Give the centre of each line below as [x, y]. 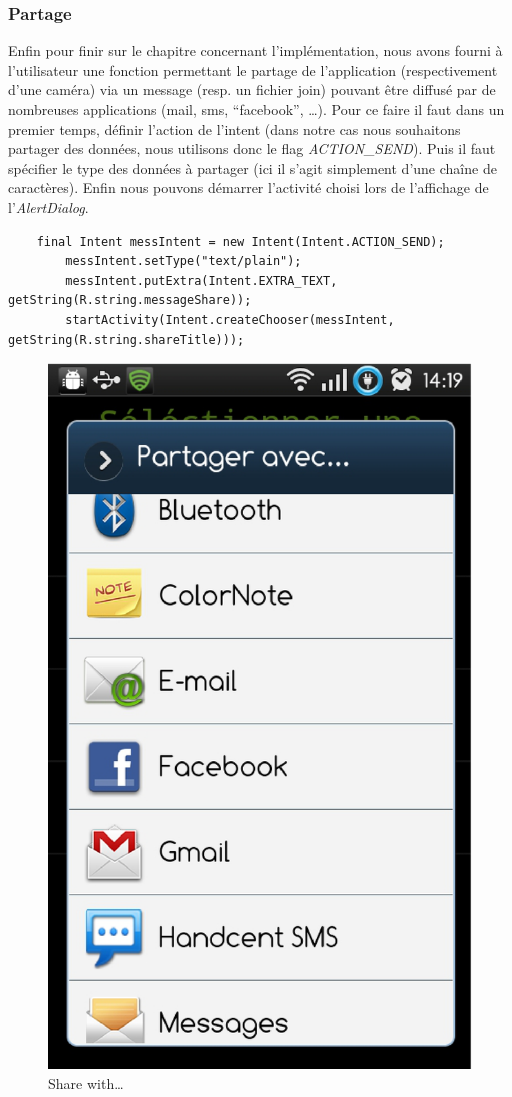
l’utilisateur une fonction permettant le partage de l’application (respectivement [253, 69]
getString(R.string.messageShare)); [130, 300]
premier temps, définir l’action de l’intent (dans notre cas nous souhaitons [234, 128]
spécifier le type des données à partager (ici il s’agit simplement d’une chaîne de [252, 167]
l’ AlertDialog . [48, 206]
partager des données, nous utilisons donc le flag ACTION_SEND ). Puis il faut [252, 148]
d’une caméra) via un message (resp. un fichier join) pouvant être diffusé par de [252, 89]
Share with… [86, 1082]
